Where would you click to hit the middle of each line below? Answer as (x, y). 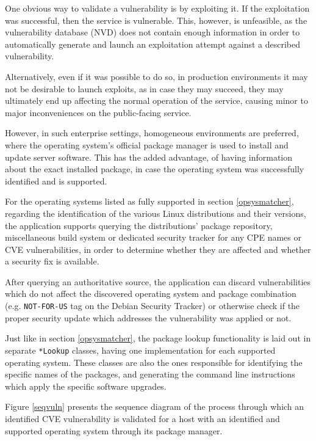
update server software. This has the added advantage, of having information (149, 157)
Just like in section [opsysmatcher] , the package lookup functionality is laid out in (158, 338)
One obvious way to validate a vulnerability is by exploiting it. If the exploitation (157, 8)
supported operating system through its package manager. (114, 430)
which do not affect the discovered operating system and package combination (151, 293)
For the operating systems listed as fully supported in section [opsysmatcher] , (149, 201)
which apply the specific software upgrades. (86, 386)
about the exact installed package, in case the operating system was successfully (155, 169)
